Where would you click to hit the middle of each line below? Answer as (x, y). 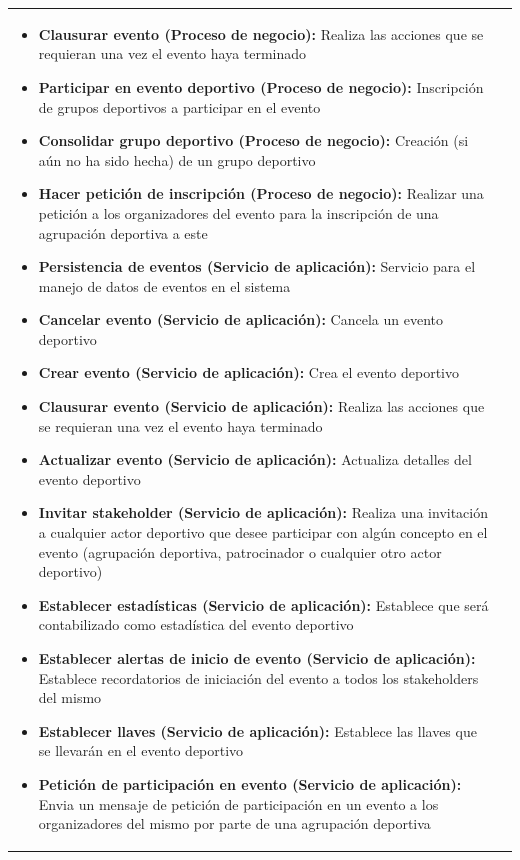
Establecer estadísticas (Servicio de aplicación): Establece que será (263, 604)
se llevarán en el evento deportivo (141, 750)
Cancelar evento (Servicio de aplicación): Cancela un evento (240, 319)
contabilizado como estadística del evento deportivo (196, 624)
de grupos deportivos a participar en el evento (179, 106)
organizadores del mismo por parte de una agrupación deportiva (234, 823)
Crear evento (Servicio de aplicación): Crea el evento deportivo (249, 372)
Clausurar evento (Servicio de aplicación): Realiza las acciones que (261, 406)
